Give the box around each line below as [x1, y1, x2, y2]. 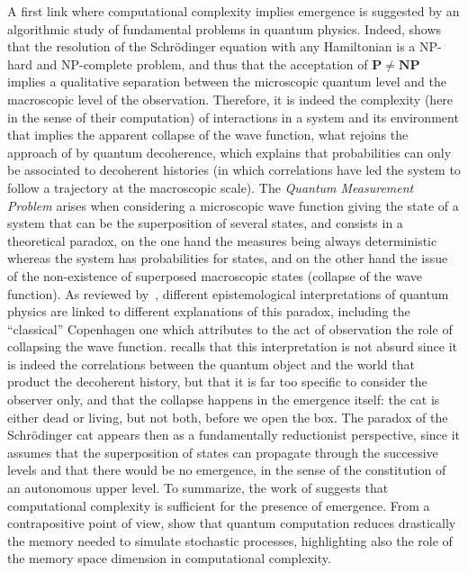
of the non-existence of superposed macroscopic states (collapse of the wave [7, 266, 422, 285]
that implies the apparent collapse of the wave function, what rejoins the [7, 125, 409, 144]
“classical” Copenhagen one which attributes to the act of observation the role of [7, 319, 453, 338]
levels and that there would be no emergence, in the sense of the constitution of [7, 460, 446, 479]
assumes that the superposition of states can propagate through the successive [7, 442, 438, 461]
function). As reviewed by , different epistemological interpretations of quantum [7, 284, 449, 303]
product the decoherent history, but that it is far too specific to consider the [7, 372, 427, 391]
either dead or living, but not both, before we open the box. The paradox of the [7, 407, 448, 426]
